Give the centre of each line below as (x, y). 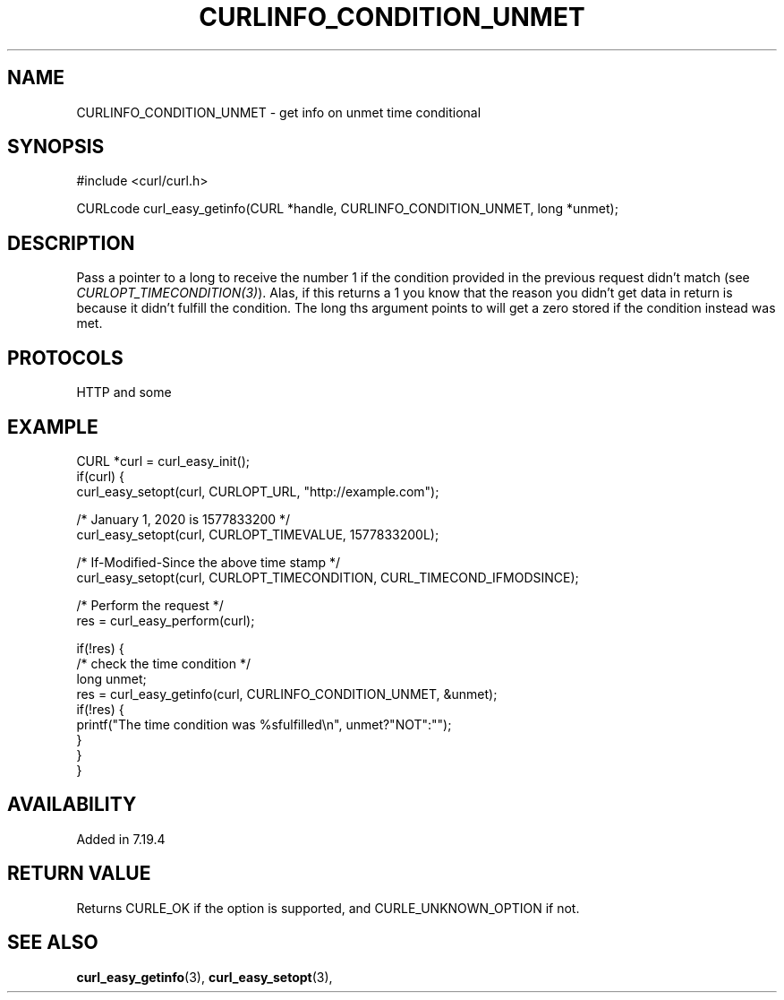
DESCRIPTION (71, 243)
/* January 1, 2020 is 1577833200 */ (183, 519)
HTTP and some (124, 392)
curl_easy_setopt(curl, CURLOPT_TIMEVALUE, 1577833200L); (258, 534)
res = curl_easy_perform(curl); (166, 620)
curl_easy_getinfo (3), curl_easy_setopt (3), (205, 977)
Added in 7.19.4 (121, 839)
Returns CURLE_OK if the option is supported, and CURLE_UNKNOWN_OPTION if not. (328, 908)
